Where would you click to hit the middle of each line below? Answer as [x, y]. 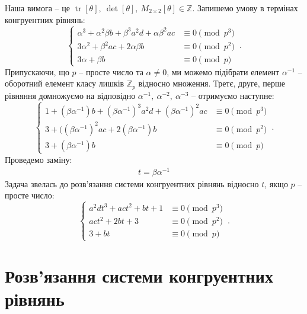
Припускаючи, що [37, 71]
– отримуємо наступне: [233, 95]
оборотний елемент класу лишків [65, 83]
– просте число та [111, 71]
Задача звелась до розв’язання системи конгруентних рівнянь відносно [132, 183]
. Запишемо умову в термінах [245, 8]
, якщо [276, 183]
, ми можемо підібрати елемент [223, 71]
